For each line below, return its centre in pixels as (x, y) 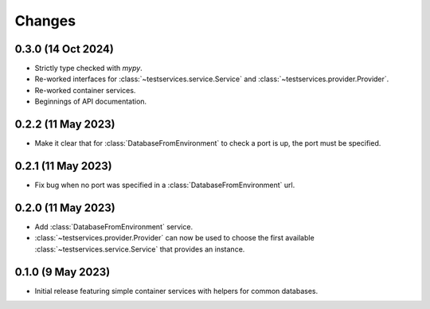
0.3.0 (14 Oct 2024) (64, 49)
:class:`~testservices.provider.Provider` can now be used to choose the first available (174, 238)
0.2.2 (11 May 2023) (65, 125)
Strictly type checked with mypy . (88, 68)
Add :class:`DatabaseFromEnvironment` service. (114, 226)
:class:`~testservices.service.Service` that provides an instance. (140, 249)
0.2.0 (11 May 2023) (65, 207)
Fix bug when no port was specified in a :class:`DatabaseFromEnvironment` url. (165, 185)
